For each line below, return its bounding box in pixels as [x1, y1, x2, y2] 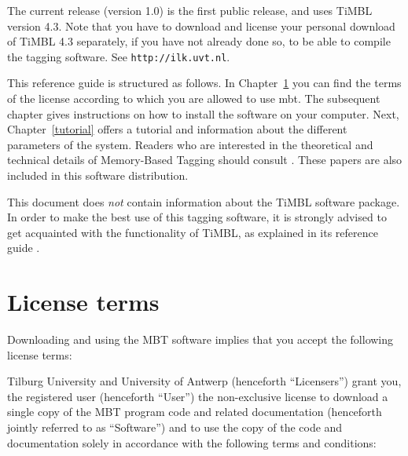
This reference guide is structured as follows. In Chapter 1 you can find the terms [7, 75, 402, 91]
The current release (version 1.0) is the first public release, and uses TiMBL [7, 2, 373, 18]
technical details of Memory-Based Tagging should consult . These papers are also [7, 151, 402, 168]
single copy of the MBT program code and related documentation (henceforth [7, 403, 382, 420]
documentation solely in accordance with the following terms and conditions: [7, 434, 377, 451]
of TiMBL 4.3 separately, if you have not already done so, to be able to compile [7, 33, 391, 49]
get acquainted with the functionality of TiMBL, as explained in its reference [7, 224, 378, 240]
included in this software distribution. [7, 167, 189, 183]
